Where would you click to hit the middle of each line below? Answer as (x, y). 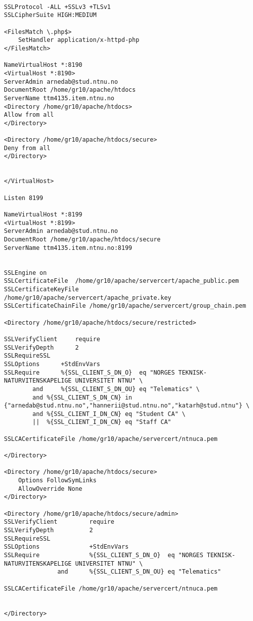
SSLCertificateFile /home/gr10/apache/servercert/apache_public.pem (122, 281)
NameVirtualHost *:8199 (43, 215)
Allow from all (29, 115)
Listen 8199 (24, 198)
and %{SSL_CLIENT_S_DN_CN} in (82, 397)
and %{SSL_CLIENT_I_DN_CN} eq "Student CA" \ (109, 414)
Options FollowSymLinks (57, 481)
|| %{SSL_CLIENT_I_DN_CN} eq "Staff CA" (102, 422)
